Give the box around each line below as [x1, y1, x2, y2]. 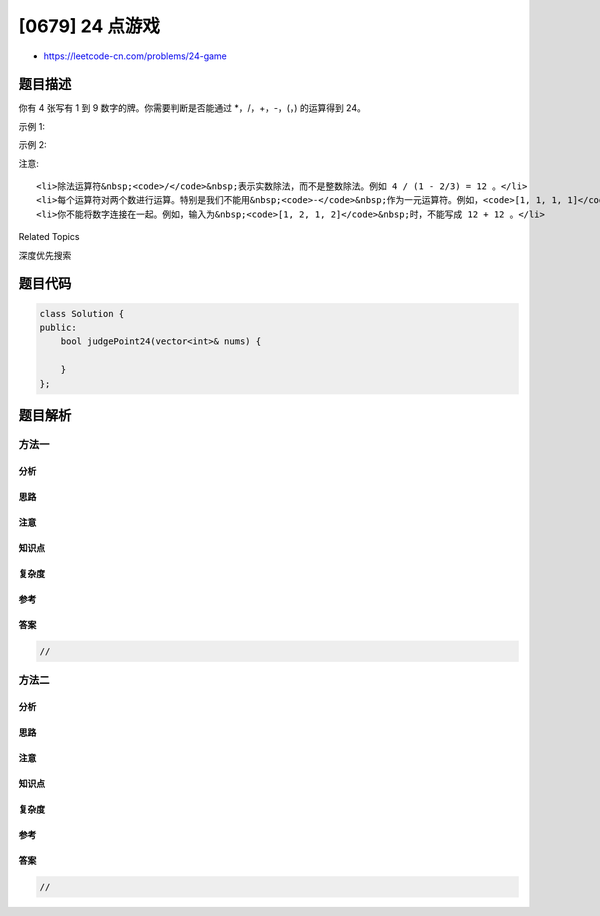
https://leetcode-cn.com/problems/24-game [43, 50, 227, 62]
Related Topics [18, 231, 80, 243]
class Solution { [39, 308, 125, 319]
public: [39, 321, 77, 333]
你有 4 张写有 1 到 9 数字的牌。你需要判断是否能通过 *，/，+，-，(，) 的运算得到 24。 [18, 102, 367, 114]
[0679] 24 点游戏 [18, 15, 160, 37]
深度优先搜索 [18, 249, 72, 261]
